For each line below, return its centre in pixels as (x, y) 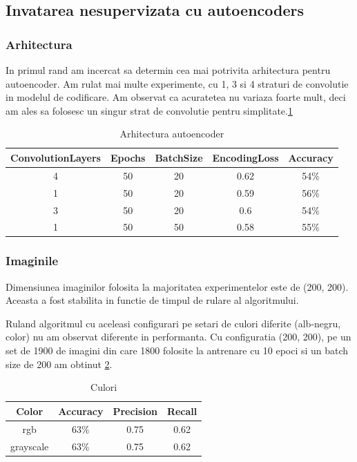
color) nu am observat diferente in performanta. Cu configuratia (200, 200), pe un (178, 337)
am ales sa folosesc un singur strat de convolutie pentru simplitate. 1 (149, 110)
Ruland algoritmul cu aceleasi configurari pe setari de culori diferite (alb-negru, (173, 323)
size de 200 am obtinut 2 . (59, 364)
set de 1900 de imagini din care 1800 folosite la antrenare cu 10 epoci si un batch (177, 350)
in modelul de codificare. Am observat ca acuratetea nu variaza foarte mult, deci (176, 97)
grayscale (30, 446)
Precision (135, 411)
